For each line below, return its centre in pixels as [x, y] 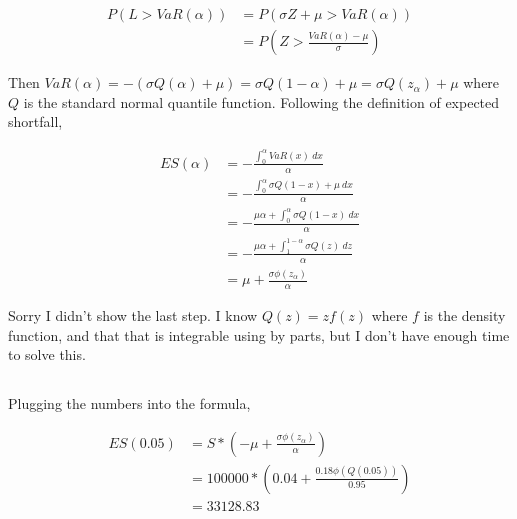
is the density [464, 314]
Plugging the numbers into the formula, [129, 403]
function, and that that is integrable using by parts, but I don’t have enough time [259, 334]
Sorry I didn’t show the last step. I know [133, 314]
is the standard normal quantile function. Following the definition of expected [261, 101]
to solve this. [47, 354]
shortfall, [35, 121]
